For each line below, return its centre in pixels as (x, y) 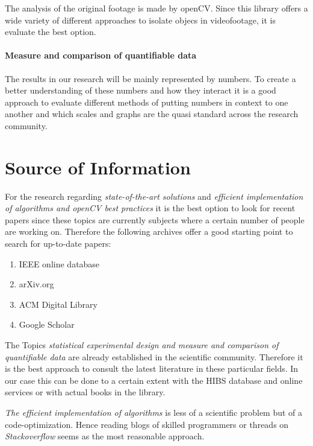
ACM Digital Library (58, 304)
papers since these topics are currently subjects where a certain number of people (155, 219)
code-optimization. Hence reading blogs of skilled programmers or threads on (147, 424)
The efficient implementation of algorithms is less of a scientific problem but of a (154, 412)
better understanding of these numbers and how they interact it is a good (141, 90)
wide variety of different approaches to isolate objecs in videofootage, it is (140, 20)
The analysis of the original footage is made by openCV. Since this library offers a (156, 8)
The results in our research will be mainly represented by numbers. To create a (150, 78)
